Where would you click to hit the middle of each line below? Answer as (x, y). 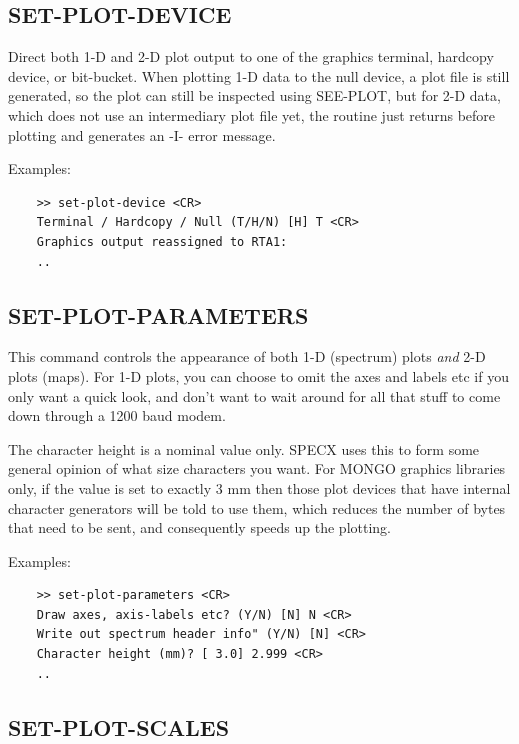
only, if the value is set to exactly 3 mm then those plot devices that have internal (259, 487)
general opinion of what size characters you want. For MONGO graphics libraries (257, 468)
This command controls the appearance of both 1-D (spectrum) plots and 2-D (247, 356)
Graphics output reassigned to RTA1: (162, 241)
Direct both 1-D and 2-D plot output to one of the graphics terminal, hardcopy (251, 56)
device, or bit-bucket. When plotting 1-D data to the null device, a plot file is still (259, 75)
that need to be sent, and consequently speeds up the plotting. (199, 527)
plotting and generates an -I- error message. (142, 134)
